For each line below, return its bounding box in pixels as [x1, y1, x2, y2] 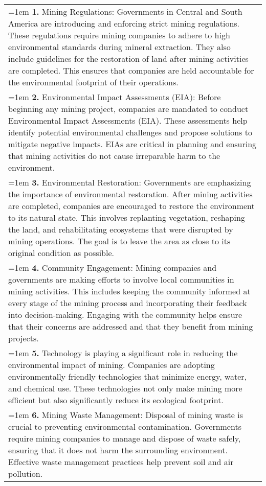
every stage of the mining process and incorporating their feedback [8, 297, 247, 309]
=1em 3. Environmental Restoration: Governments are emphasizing [8, 176, 251, 188]
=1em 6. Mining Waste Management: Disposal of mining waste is [8, 409, 243, 421]
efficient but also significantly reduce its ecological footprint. [8, 394, 224, 406]
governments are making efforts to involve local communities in [8, 273, 234, 285]
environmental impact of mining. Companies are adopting [8, 359, 215, 371]
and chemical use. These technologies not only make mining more [8, 382, 242, 394]
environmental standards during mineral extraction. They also [8, 41, 231, 53]
